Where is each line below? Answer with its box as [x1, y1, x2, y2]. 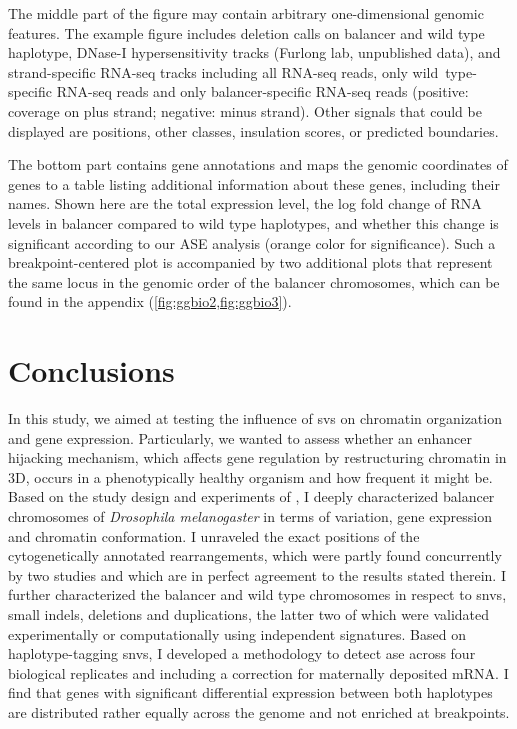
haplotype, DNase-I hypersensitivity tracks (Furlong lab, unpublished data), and [8, 42, 501, 63]
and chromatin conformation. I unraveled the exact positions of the [8, 525, 420, 546]
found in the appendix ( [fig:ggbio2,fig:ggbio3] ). [8, 291, 292, 312]
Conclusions [8, 350, 175, 391]
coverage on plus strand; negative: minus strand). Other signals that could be [8, 100, 482, 121]
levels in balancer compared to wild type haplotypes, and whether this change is [8, 212, 499, 233]
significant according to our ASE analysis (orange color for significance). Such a [8, 232, 496, 253]
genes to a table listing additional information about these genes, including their [8, 173, 500, 194]
